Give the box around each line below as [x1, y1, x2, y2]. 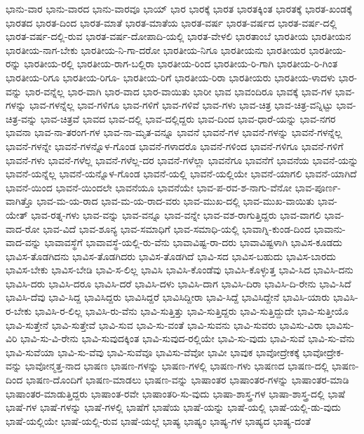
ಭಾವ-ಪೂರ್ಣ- [295, 179, 341, 194]
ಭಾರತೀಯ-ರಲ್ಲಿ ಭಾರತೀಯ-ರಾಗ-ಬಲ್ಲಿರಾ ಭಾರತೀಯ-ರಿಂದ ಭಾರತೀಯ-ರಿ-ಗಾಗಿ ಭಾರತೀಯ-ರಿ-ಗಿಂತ [24, 56, 338, 71]
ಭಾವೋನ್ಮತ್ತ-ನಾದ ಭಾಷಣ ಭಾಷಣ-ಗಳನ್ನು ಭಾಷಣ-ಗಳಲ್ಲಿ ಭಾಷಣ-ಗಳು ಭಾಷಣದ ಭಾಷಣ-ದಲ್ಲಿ [25, 358, 329, 373]
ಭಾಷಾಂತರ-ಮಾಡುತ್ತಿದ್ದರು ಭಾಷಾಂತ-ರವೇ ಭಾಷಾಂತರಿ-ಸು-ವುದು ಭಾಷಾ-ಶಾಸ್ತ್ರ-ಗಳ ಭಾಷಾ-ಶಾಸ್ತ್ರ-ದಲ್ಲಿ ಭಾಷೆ [6, 386, 345, 400]
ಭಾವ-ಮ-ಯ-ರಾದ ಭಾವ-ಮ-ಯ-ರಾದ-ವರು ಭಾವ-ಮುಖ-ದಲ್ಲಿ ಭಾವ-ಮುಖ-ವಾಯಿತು [36, 194, 315, 208]
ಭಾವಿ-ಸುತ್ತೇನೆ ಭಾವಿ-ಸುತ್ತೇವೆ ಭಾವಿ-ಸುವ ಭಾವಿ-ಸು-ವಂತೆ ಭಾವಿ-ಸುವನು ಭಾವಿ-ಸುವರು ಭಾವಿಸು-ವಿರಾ [6, 317, 323, 332]
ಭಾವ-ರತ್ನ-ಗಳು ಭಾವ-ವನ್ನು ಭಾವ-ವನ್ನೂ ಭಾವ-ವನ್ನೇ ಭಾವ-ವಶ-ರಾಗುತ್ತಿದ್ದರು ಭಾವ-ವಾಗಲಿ [31, 207, 321, 222]
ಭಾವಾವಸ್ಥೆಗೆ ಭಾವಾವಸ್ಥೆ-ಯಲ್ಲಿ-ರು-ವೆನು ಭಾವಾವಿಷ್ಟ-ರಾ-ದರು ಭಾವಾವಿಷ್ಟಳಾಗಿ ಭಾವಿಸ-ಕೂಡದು [44, 235, 342, 250]
